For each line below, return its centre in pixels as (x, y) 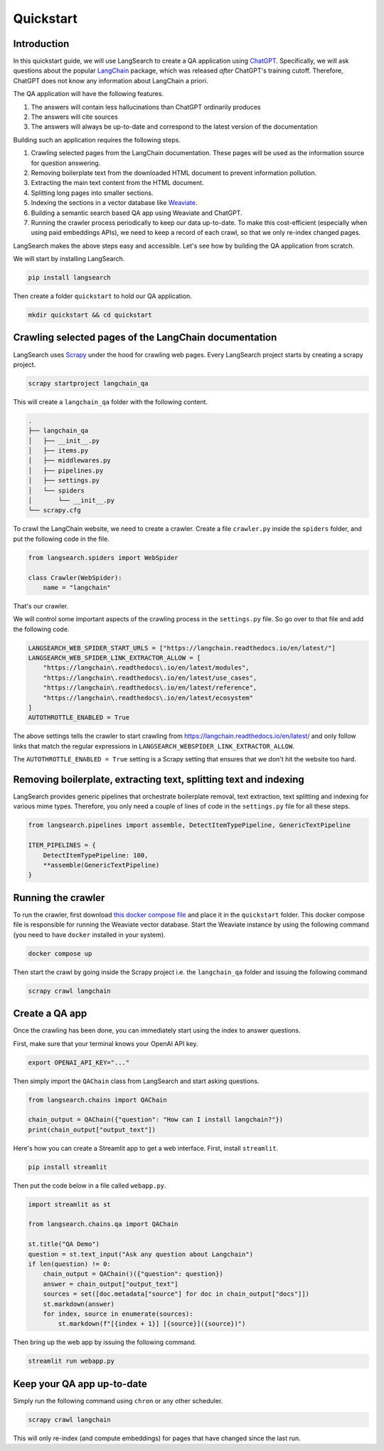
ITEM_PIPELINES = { (62, 845)
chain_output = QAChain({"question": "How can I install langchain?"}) (156, 1120)
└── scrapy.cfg (54, 510)
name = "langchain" (77, 587)
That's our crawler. (41, 606)
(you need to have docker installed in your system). (90, 934)
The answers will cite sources (75, 117)
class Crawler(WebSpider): (75, 577)
